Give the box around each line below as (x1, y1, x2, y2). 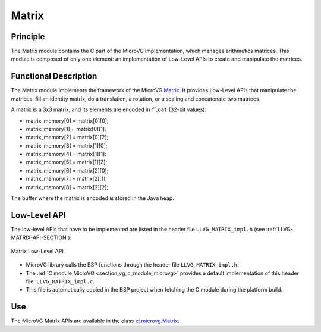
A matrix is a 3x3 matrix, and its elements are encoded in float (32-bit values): (11, 106, 207, 113)
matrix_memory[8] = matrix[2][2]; (26, 183, 109, 190)
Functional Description (11, 71, 97, 82)
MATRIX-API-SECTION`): (11, 234, 72, 241)
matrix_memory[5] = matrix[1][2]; (26, 158, 108, 166)
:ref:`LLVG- (266, 225, 294, 233)
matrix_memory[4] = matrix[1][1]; (26, 151, 107, 158)
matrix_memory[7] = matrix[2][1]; (26, 176, 107, 183)
